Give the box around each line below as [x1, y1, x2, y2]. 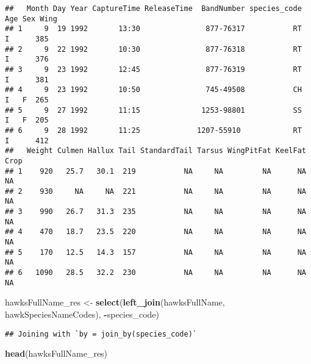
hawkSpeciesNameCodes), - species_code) [5, 307, 159, 320]
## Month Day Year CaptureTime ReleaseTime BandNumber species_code [5, 4, 302, 13]
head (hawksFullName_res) [5, 347, 108, 360]
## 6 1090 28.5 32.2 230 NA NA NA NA [5, 268, 306, 277]
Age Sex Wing [5, 14, 57, 23]
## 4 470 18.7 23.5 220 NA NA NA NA [5, 227, 306, 237]
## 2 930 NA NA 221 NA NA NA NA [5, 187, 306, 196]
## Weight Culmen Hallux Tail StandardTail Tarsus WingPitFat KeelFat [5, 146, 306, 155]
